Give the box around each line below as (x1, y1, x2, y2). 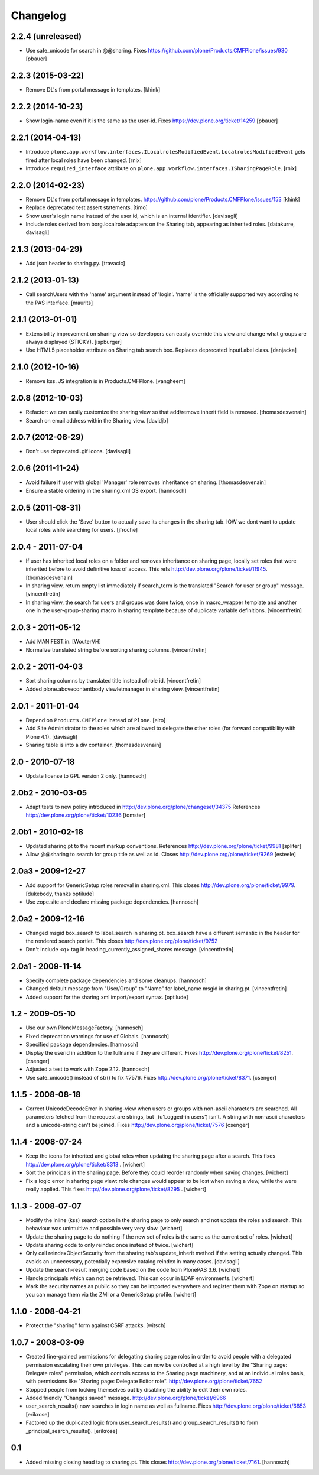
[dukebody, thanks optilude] (25, 890, 95, 897)
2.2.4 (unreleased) (11, 31, 82, 41)
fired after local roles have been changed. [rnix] (25, 157, 142, 164)
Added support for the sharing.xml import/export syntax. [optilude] (25, 993, 188, 1000)
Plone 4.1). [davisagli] (25, 733, 78, 740)
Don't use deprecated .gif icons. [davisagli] (25, 448, 131, 455)
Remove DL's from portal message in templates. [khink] (25, 86, 161, 93)
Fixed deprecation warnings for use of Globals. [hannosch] (25, 1032, 170, 1039)
